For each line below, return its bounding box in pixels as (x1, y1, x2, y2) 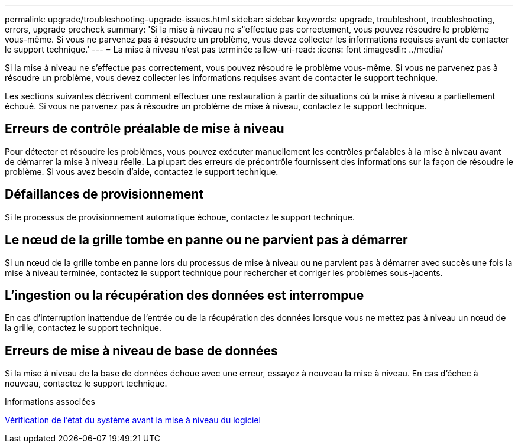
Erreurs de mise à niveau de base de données (5, 343, 278, 358)
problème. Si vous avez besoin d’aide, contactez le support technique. (5, 166, 279, 177)
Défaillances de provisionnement (5, 187, 203, 202)
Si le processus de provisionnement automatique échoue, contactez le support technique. (5, 212, 355, 222)
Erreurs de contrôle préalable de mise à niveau (5, 121, 284, 137)
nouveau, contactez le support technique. (5, 378, 167, 389)
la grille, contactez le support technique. (5, 323, 162, 333)
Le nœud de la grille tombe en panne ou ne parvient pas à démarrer (5, 232, 408, 248)
